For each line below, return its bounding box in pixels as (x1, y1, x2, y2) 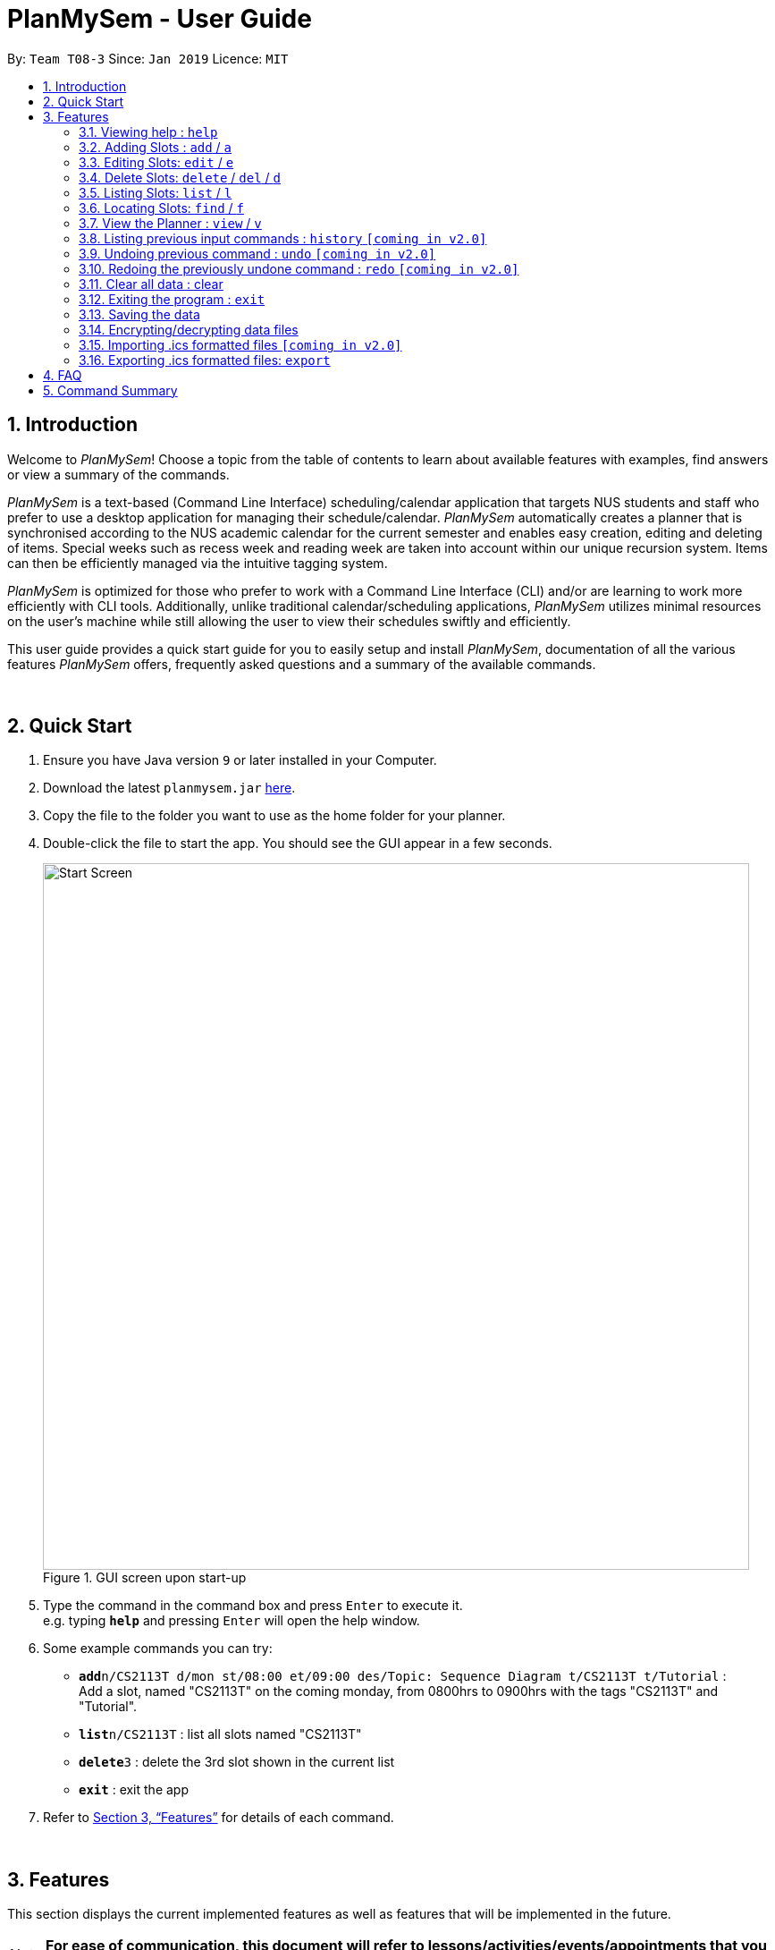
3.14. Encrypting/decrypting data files (79, 321, 299, 337)
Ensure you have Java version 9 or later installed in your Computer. (43, 752, 437, 768)
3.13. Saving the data (79, 306, 200, 322)
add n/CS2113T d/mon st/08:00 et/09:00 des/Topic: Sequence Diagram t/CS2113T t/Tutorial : (79, 1668, 727, 1684)
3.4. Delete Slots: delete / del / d (79, 169, 281, 185)
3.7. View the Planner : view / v (79, 215, 262, 231)
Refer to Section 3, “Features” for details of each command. (43, 1810, 394, 1826)
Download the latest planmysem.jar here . (43, 780, 296, 796)
